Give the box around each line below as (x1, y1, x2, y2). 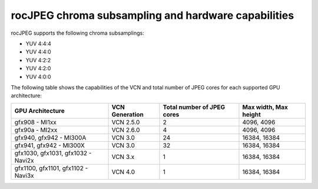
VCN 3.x (111, 152, 135, 161)
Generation (111, 110, 144, 118)
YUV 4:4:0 (25, 48, 51, 55)
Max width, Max (242, 103, 289, 111)
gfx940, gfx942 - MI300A (14, 133, 87, 141)
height (242, 110, 261, 118)
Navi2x (14, 156, 34, 164)
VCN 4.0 (111, 168, 135, 176)
